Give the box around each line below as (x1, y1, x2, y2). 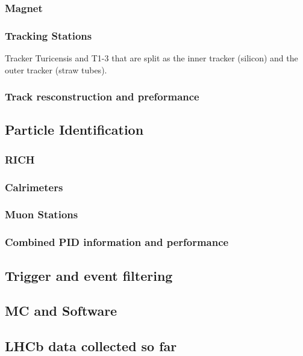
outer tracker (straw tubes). (5, 63, 107, 76)
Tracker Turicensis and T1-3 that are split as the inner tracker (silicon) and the (5, 52, 298, 64)
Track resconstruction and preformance (5, 89, 199, 104)
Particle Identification (5, 120, 144, 139)
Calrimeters (5, 179, 63, 194)
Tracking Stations (5, 28, 92, 43)
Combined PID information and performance (5, 235, 229, 250)
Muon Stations (5, 207, 78, 222)
